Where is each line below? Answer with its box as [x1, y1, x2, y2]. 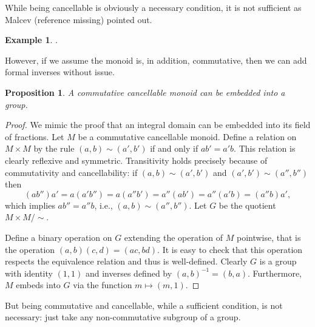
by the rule [33, 142, 75, 155]
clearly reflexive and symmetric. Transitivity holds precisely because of [5, 153, 268, 166]
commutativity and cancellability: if [5, 166, 138, 178]
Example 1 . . [5, 33, 58, 46]
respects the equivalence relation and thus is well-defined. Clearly [5, 255, 248, 268]
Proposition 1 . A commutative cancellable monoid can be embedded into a [5, 86, 285, 98]
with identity [5, 266, 53, 279]
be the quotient [218, 198, 276, 211]
